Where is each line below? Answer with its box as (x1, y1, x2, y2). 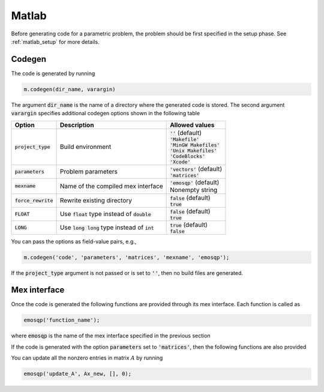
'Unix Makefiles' (170, 147, 217, 154)
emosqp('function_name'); (23, 317, 100, 324)
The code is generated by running (11, 70, 95, 77)
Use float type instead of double (59, 210, 151, 219)
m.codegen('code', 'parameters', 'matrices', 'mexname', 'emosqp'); (23, 254, 230, 261)
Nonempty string (170, 185, 218, 194)
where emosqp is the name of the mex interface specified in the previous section (11, 332, 211, 339)
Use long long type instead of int (59, 223, 154, 232)
